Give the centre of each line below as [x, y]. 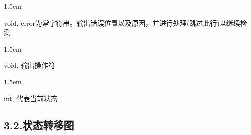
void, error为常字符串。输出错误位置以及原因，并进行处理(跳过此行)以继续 [122, 22]
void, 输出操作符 [30, 65]
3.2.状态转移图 [39, 124]
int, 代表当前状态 [31, 98]
